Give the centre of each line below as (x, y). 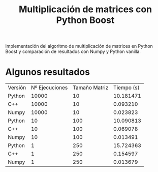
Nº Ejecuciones (49, 88)
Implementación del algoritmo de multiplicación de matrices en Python (79, 46)
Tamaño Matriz (91, 88)
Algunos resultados (48, 72)
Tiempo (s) (127, 88)
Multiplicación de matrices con (85, 9)
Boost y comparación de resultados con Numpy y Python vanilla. (73, 51)
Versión (17, 88)
